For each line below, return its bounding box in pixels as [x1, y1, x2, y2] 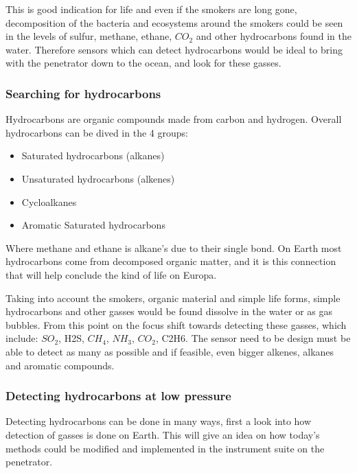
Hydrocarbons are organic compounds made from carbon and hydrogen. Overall [5, 112, 342, 126]
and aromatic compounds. [5, 358, 115, 372]
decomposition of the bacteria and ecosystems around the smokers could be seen [5, 15, 343, 30]
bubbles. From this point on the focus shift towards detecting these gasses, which [5, 317, 347, 332]
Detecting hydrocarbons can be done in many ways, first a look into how [5, 414, 312, 428]
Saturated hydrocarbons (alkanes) [21, 148, 165, 163]
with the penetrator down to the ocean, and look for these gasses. [5, 56, 281, 70]
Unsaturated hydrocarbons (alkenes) [21, 171, 175, 185]
